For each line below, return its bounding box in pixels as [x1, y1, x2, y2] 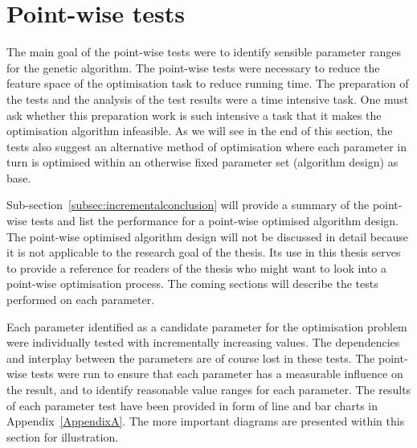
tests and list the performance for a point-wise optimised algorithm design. [31, 212, 399, 229]
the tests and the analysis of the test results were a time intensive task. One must [6, 90, 409, 107]
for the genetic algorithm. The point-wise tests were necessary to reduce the [6, 59, 380, 76]
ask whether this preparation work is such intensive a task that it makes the [6, 106, 382, 123]
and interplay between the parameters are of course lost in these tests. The [6, 349, 375, 366]
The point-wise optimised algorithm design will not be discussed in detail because [6, 228, 408, 245]
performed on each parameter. [6, 291, 155, 308]
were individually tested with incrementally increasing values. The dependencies [6, 334, 400, 351]
